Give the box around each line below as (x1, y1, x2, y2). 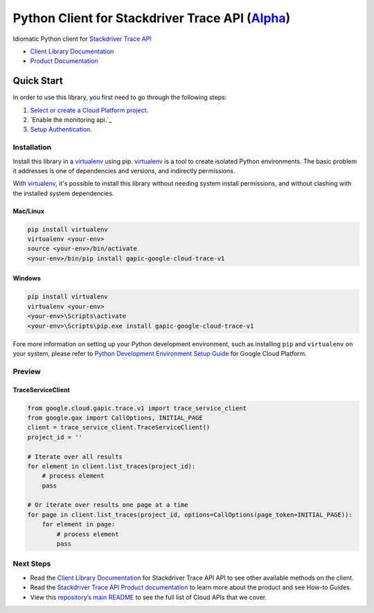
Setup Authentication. (30, 125, 93, 134)
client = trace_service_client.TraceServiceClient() (27, 423, 211, 432)
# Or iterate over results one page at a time (27, 501, 188, 509)
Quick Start (12, 75, 63, 87)
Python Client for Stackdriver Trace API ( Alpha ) (12, 10, 291, 26)
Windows (12, 274, 41, 283)
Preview (12, 366, 41, 376)
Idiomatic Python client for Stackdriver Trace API (12, 35, 152, 43)
